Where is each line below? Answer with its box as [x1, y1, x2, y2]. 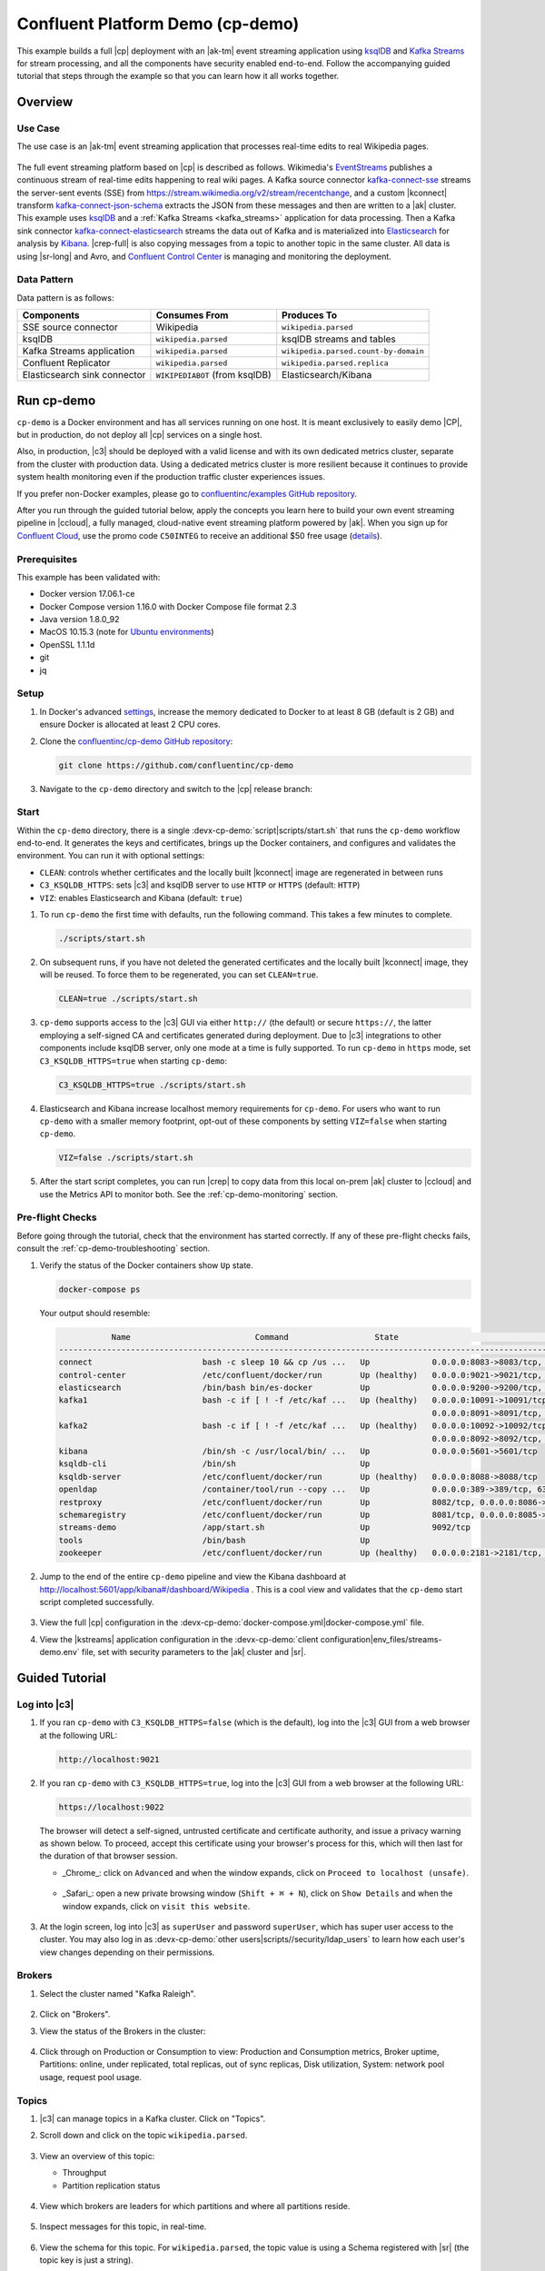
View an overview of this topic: [39, 2150, 155, 2161]
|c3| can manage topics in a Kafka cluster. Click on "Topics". [39, 2113, 266, 2124]
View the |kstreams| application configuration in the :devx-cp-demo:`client [39, 1633, 319, 1644]
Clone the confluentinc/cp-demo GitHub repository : [39, 736, 233, 747]
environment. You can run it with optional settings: [16, 850, 205, 861]
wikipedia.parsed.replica [282, 358, 390, 368]
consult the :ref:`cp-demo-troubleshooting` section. [16, 1243, 211, 1254]
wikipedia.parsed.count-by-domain [282, 346, 424, 356]
